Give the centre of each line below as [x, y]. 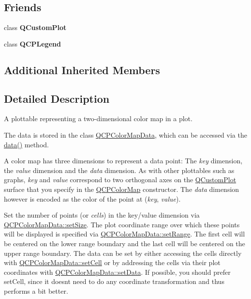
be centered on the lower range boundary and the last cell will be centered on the [125, 243]
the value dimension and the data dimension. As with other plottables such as [119, 170]
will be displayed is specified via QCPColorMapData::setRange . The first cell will [125, 234]
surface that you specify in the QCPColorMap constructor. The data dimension [122, 189]
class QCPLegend [32, 43]
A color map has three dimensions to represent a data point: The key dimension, [123, 161]
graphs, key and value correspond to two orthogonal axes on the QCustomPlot [120, 180]
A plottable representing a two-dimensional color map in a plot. [98, 118]
